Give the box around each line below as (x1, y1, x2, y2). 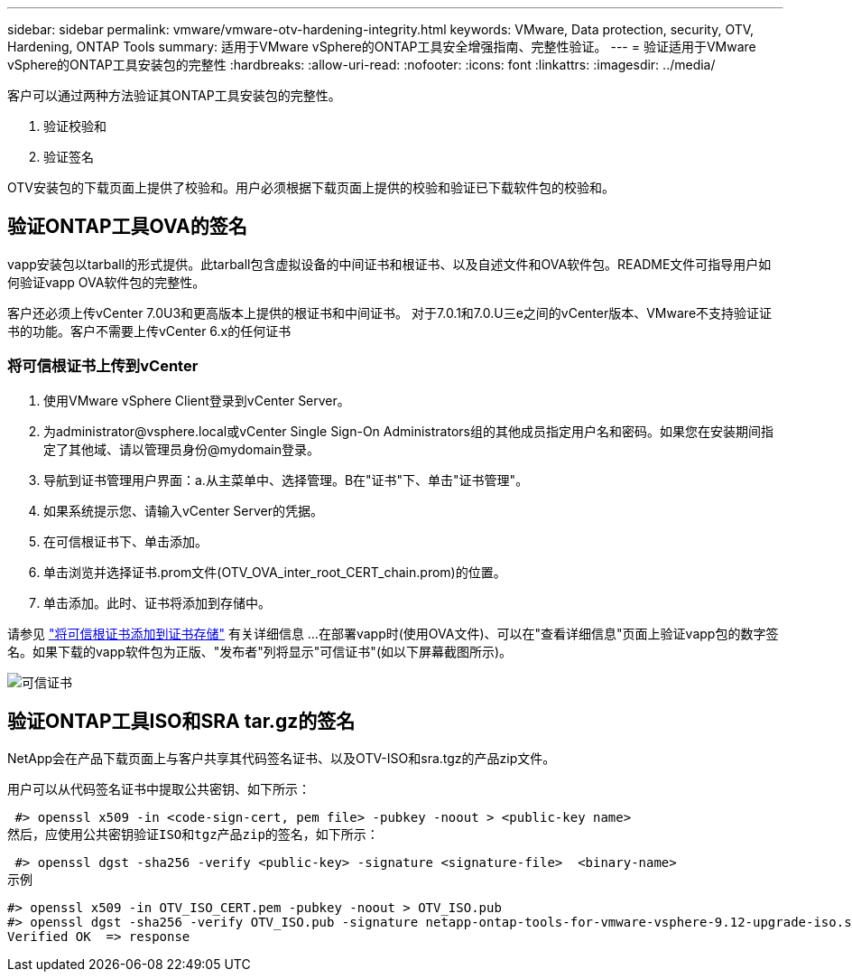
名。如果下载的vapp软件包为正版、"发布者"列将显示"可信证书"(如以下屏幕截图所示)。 (7, 643, 513, 659)
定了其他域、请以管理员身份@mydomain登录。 (43, 441, 319, 457)
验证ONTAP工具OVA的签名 (7, 215, 247, 238)
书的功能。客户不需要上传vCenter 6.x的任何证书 (7, 322, 292, 339)
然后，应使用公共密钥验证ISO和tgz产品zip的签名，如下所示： (7, 827, 379, 843)
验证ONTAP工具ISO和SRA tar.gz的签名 (7, 710, 356, 733)
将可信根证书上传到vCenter (7, 357, 199, 376)
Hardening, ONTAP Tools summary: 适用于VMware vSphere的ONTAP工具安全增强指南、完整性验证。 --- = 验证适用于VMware (7, 39, 756, 54)
